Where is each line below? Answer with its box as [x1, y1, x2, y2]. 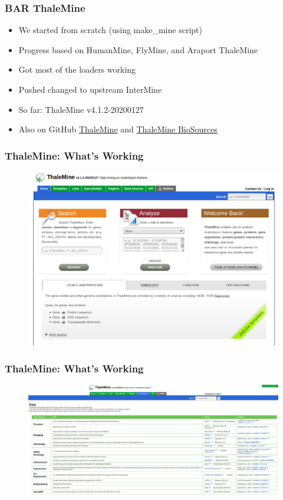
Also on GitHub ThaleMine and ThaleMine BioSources [18, 123, 218, 135]
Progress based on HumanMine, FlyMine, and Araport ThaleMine [18, 43, 258, 56]
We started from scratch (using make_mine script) [18, 24, 202, 36]
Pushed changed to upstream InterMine [18, 83, 162, 95]
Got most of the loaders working [18, 63, 136, 76]
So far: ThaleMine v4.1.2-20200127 [18, 103, 144, 115]
